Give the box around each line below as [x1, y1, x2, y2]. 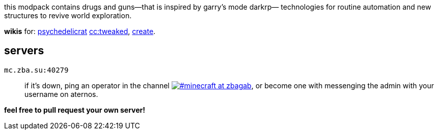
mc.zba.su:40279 [4, 65, 69, 74]
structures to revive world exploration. [4, 11, 132, 20]
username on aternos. [24, 89, 98, 98]
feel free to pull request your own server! [4, 105, 146, 114]
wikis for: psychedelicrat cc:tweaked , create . [4, 27, 156, 36]
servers [4, 44, 44, 57]
